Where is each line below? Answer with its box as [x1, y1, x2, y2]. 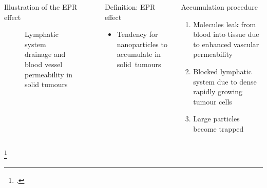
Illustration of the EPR [4, 2, 78, 12]
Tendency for [117, 29, 158, 39]
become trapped [193, 123, 244, 134]
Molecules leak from [193, 18, 256, 29]
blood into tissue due [193, 29, 259, 39]
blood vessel [25, 58, 63, 69]
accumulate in [117, 49, 161, 59]
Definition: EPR [104, 2, 156, 12]
